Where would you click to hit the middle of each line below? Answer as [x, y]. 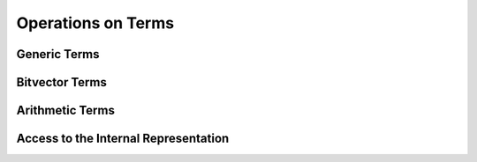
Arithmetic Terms [65, 110]
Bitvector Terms [62, 82]
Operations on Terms [95, 23]
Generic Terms [58, 54]
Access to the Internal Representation [123, 139]
